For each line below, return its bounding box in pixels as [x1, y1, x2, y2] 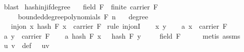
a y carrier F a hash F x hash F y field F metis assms [3, 30, 240, 41]
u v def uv [3, 40, 49, 51]
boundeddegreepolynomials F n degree [17, 11, 148, 21]
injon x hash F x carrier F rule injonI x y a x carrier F [10, 21, 227, 31]
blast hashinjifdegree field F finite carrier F [3, 1, 158, 11]
